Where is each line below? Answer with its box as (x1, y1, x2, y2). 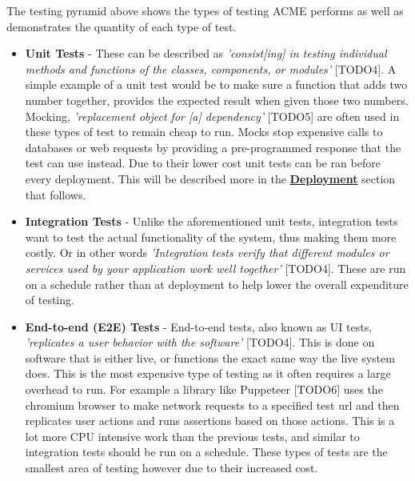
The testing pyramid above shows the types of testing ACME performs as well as (6, 2, 404, 18)
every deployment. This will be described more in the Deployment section (25, 170, 396, 186)
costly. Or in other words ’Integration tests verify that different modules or (25, 244, 389, 261)
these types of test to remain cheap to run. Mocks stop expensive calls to (25, 123, 383, 140)
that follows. (25, 186, 86, 202)
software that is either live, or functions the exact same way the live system (25, 349, 395, 366)
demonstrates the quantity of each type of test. (6, 18, 237, 34)
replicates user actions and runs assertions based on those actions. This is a (25, 412, 395, 429)
